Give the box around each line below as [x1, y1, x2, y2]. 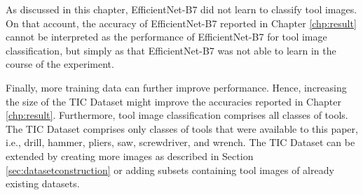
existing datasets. [6, 176, 80, 191]
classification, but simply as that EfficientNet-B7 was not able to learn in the [6, 43, 336, 57]
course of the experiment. [6, 57, 114, 71]
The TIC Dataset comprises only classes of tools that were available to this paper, [6, 121, 358, 136]
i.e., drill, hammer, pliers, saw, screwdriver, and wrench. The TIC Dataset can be [6, 135, 355, 150]
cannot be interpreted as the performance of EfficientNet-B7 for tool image [6, 29, 327, 44]
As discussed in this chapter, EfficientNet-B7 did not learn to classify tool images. [6, 2, 357, 16]
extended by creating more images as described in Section [6, 148, 254, 163]
